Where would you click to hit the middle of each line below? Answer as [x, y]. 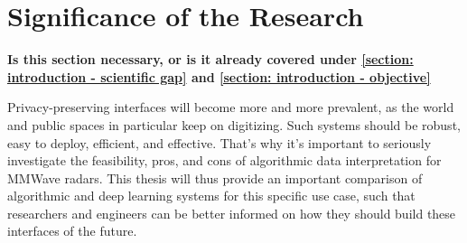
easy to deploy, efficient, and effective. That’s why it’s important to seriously [219, 142]
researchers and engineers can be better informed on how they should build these [232, 213]
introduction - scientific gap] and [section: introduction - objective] [219, 76]
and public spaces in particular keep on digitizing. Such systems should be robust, [234, 124]
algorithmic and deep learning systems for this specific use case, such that [211, 196]
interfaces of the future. [72, 231]
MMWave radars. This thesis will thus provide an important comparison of [215, 178]
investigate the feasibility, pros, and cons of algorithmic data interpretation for [224, 160]
